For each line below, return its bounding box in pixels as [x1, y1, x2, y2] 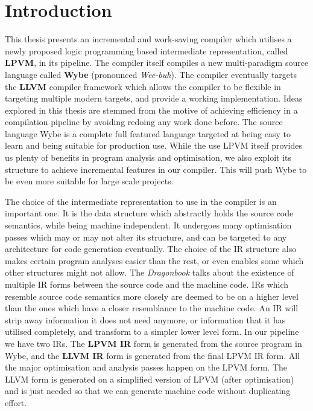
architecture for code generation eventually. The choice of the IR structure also [5, 242, 297, 255]
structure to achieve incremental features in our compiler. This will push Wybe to [5, 163, 307, 175]
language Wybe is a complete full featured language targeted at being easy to [5, 127, 291, 140]
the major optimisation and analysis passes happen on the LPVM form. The [5, 361, 288, 374]
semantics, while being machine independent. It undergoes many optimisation [5, 219, 292, 231]
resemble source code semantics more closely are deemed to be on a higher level [5, 290, 299, 302]
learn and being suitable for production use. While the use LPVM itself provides [5, 139, 302, 152]
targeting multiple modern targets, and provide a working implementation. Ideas [5, 92, 303, 105]
